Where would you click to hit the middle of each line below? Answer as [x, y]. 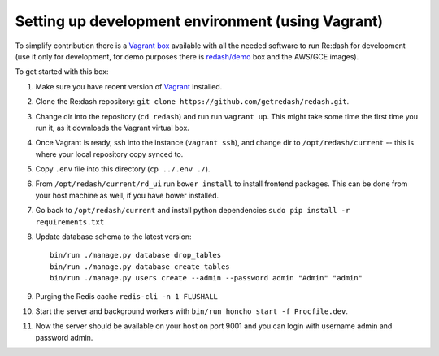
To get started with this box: [62, 72]
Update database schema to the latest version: [113, 237]
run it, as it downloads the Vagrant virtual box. [113, 128]
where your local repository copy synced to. [109, 154]
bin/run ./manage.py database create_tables [140, 267]
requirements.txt [70, 222]
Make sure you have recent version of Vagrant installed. [129, 86]
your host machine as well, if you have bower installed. [127, 195]
